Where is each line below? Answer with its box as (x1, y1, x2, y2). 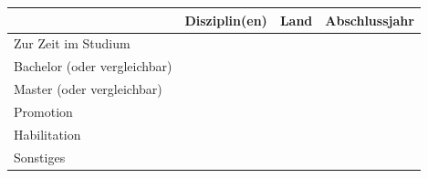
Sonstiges (14, 147, 66, 166)
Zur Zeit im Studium (14, 34, 130, 53)
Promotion (14, 101, 73, 120)
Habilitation (14, 124, 81, 143)
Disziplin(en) (184, 10, 267, 29)
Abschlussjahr (325, 10, 414, 29)
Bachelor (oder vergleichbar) (14, 57, 172, 76)
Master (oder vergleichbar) (14, 79, 162, 99)
